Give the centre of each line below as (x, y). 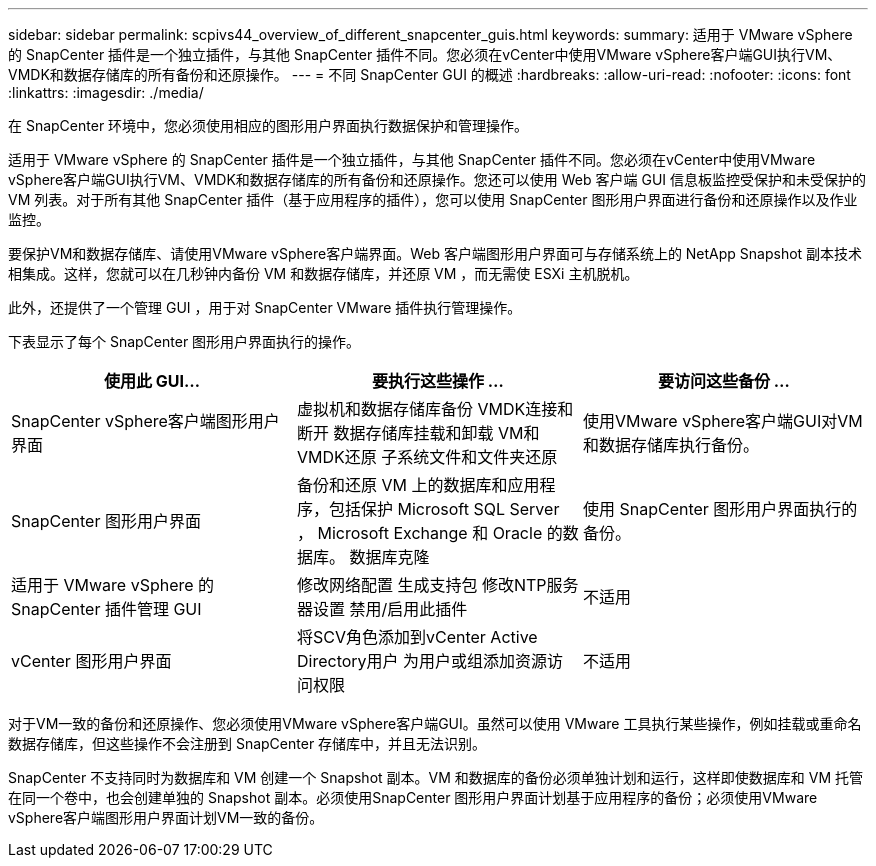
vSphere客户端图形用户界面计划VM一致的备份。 (166, 817)
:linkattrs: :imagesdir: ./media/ (106, 92)
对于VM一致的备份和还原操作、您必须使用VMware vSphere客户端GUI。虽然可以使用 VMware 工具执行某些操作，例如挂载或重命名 (435, 723)
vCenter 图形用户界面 (91, 661)
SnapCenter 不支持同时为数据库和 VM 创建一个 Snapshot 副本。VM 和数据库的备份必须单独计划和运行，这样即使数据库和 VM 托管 (435, 777)
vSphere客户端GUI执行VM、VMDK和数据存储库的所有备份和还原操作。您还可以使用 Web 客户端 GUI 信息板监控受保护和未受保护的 (437, 179)
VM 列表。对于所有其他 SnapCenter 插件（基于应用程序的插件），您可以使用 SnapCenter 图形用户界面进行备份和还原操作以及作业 (433, 199)
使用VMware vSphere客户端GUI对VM (722, 421)
